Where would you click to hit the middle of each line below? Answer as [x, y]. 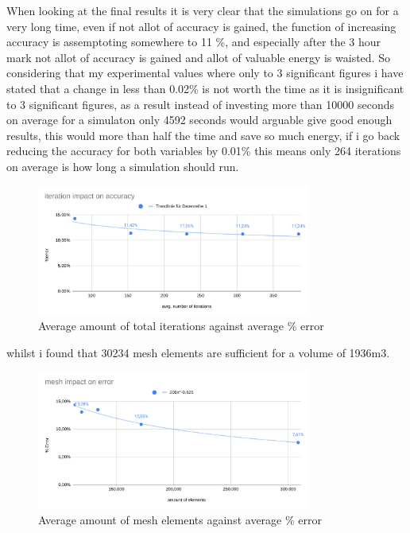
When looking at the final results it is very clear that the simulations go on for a [203, 10]
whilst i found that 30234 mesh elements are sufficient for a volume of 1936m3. [198, 352]
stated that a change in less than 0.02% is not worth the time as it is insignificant [205, 88]
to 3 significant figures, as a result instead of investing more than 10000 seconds [200, 104]
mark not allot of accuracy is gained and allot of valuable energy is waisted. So [198, 57]
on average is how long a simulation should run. [123, 166]
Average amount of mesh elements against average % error [180, 520]
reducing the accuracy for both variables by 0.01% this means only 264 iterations [204, 151]
